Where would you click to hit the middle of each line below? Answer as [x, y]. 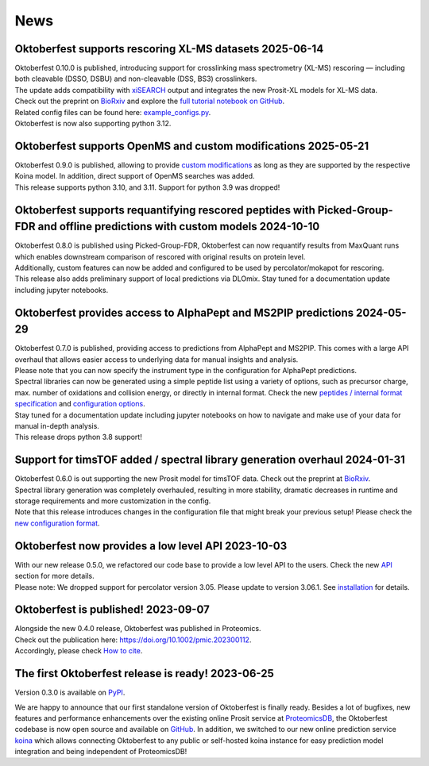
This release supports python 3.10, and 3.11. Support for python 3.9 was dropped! [147, 187]
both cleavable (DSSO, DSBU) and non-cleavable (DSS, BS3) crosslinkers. [136, 79]
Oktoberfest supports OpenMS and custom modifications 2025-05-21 [192, 146]
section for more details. [54, 576]
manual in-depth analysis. [57, 426]
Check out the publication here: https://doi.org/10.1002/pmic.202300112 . [133, 640]
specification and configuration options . [80, 404]
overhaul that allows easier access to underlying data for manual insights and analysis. [157, 359]
